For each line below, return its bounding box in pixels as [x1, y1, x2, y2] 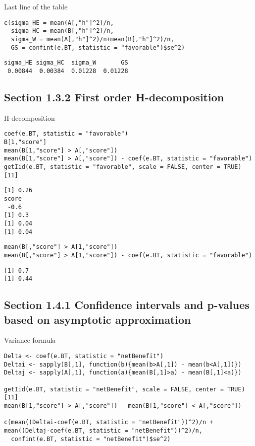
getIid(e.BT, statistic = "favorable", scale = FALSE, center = [4, 163, 220, 170]
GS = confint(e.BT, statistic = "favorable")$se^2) [11, 44, 185, 51]
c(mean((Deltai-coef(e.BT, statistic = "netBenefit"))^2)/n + [4, 419, 213, 426]
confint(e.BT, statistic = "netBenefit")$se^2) [11, 435, 171, 443]
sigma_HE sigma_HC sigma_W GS [4, 59, 128, 67]
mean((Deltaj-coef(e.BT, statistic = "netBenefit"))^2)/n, [4, 427, 203, 434]
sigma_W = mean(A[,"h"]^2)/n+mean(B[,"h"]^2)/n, [11, 35, 174, 43]
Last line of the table [4, 1, 68, 11]
